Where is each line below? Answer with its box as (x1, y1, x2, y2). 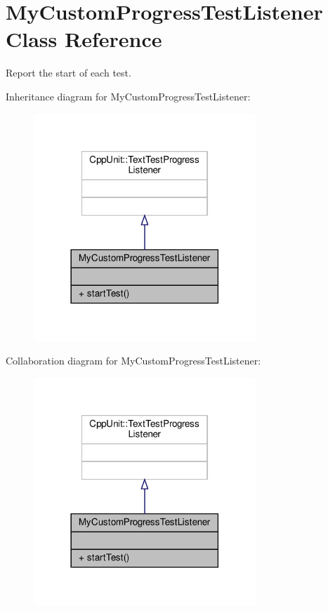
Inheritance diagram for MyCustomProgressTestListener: (6, 88, 251, 103)
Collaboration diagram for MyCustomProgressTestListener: (6, 353, 261, 368)
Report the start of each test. (6, 65, 131, 80)
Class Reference (6, 25, 162, 53)
